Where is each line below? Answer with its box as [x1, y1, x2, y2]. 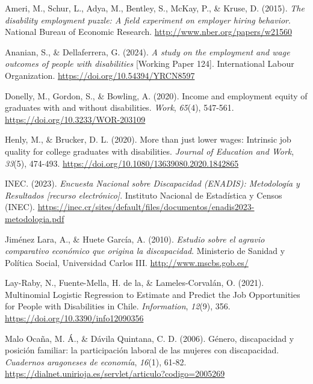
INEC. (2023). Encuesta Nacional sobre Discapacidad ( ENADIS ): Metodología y [5, 177, 300, 190]
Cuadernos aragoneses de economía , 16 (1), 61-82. [5, 355, 187, 368]
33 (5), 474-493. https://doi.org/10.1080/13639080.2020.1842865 [5, 156, 239, 169]
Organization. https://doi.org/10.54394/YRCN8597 [5, 69, 195, 81]
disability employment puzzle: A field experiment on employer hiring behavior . [5, 13, 291, 26]
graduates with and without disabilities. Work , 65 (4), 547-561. [5, 101, 234, 114]
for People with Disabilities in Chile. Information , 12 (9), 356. [5, 300, 231, 312]
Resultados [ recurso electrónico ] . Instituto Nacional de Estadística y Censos [5, 188, 282, 201]
